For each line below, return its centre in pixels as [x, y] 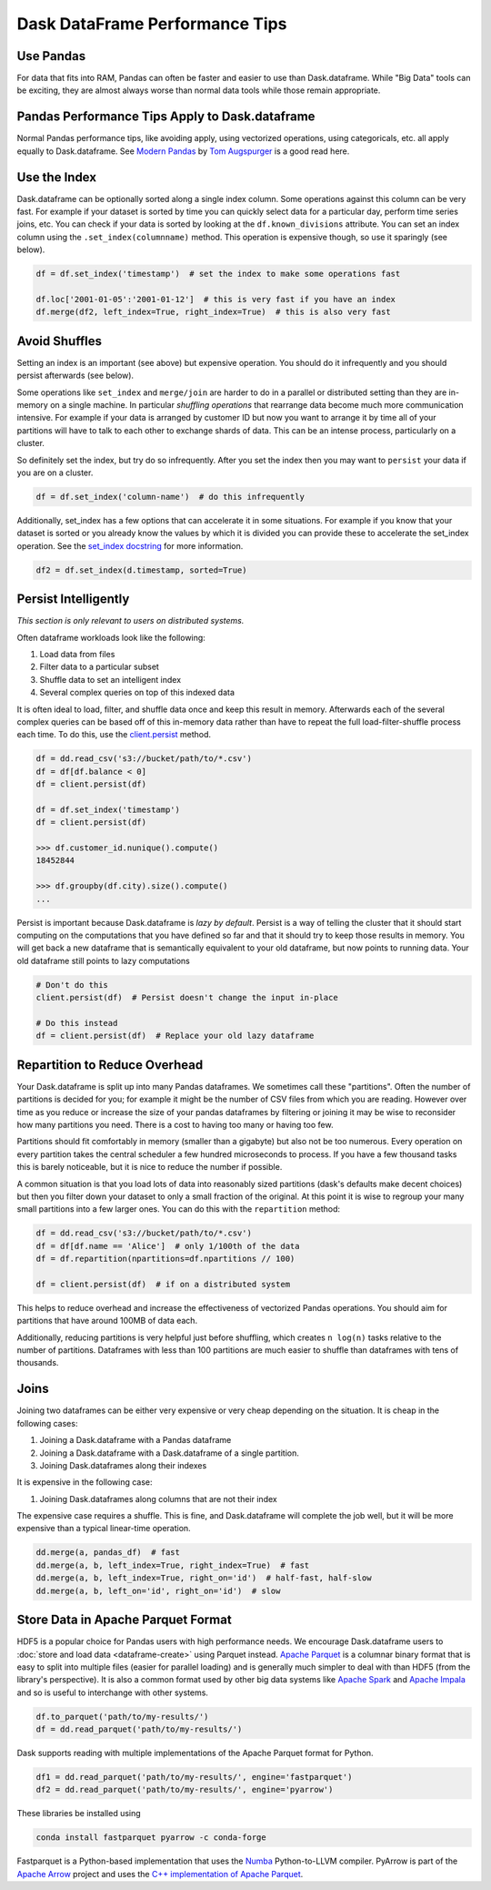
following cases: [47, 1423]
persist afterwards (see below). [75, 376]
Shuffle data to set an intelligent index [110, 679]
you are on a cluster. [55, 472]
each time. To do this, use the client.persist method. [114, 735]
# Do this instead [77, 1023]
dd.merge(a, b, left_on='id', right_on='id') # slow [158, 1590]
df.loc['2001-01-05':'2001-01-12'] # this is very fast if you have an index [215, 299]
